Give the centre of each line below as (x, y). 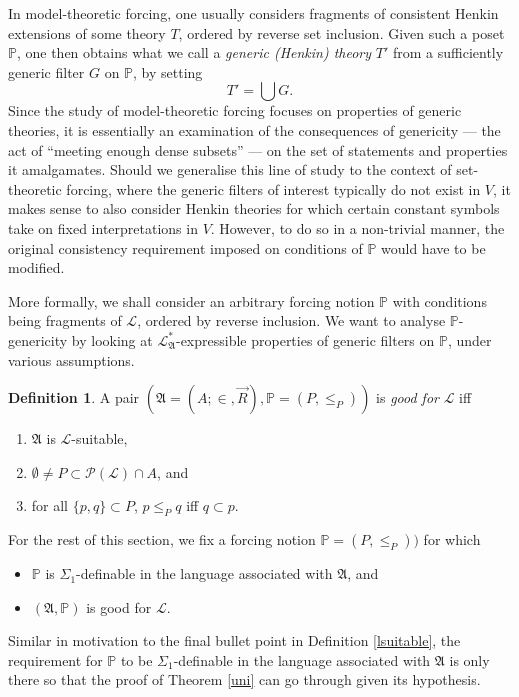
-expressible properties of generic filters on (305, 339)
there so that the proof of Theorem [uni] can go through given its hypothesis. (244, 679)
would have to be (433, 247)
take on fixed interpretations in (103, 227)
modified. (36, 267)
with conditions (439, 300)
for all (50, 505)
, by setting (168, 71)
